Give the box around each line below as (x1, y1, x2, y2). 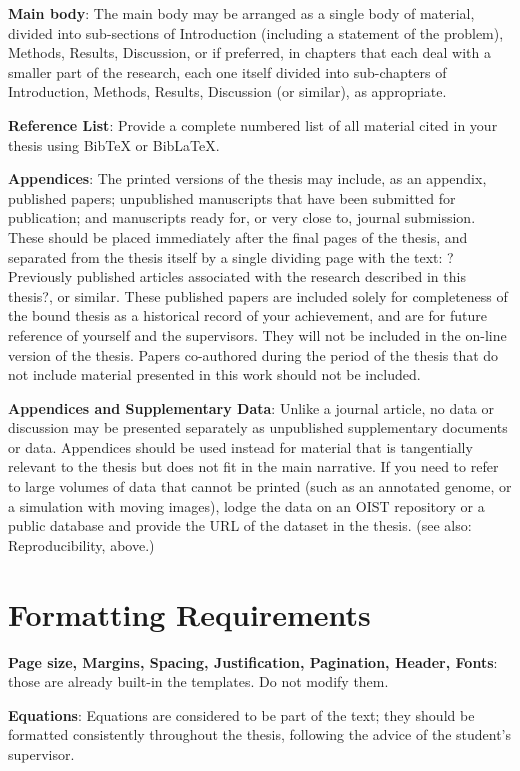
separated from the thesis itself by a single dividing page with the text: (8, 246, 443, 267)
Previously (8, 266, 73, 287)
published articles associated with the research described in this (76, 266, 466, 287)
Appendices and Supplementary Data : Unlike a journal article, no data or (8, 397, 494, 418)
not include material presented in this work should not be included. (8, 364, 421, 385)
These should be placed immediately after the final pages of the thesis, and (8, 226, 468, 247)
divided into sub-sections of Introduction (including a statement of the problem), (8, 22, 504, 43)
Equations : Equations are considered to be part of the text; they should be (8, 704, 475, 725)
